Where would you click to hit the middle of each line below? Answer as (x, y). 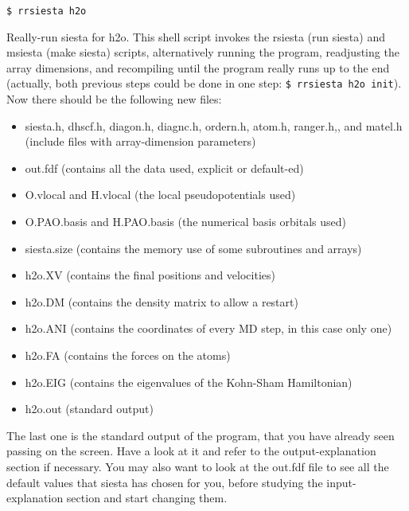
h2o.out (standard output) (89, 409)
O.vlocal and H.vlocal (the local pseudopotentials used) (160, 195)
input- (341, 482)
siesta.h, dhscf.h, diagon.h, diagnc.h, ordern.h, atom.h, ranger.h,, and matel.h (214, 125)
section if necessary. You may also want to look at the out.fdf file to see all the (198, 466)
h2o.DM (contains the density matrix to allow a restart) (162, 301)
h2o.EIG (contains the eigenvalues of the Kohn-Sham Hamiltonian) (189, 382)
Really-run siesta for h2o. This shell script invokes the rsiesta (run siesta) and (196, 36)
